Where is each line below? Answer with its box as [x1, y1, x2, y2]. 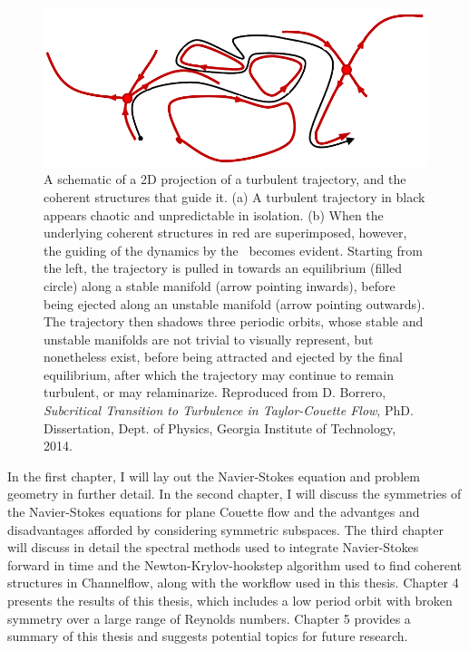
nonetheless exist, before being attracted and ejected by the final [44, 347, 403, 366]
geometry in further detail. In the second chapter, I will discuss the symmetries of [7, 484, 462, 503]
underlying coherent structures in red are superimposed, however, [44, 223, 407, 242]
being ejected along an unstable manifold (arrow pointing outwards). [44, 294, 425, 313]
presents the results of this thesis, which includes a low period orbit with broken [7, 591, 453, 610]
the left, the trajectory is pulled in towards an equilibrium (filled [44, 258, 403, 277]
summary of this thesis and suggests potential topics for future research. [7, 627, 408, 646]
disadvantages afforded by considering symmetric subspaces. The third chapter [7, 520, 444, 539]
